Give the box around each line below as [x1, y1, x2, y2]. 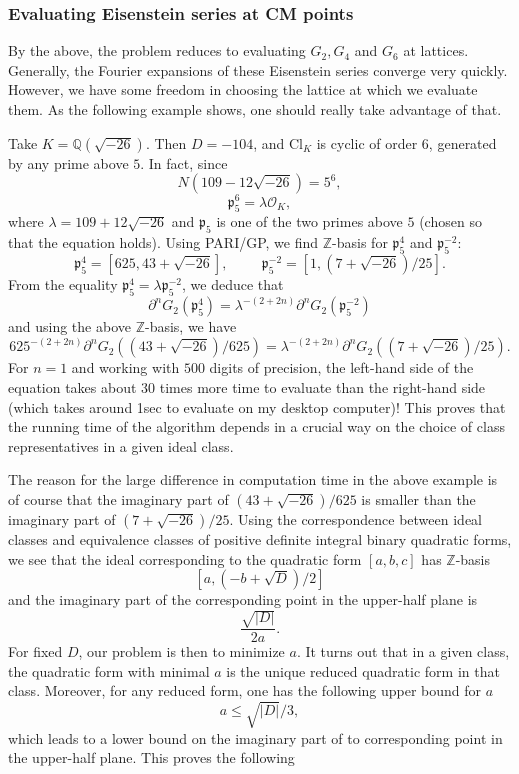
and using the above [8, 316, 131, 337]
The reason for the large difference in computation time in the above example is [8, 469, 498, 490]
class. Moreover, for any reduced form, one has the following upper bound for [8, 680, 482, 701]
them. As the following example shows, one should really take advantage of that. [8, 99, 502, 119]
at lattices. [403, 40, 469, 61]
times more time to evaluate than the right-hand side [159, 376, 486, 397]
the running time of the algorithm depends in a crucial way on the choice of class [8, 416, 505, 437]
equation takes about [8, 376, 137, 397]
